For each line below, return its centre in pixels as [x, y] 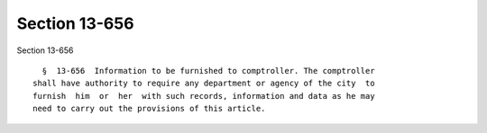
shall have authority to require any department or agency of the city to [204, 84]
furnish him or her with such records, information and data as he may [204, 96]
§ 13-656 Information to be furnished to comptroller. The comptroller [208, 71]
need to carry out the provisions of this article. [149, 109]
